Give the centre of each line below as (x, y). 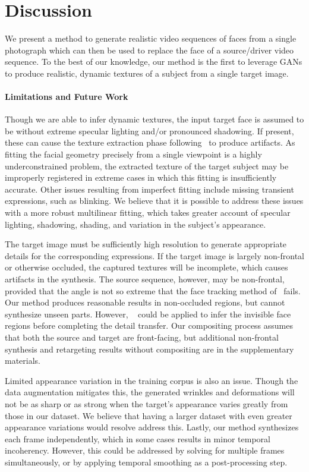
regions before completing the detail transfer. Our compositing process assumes (149, 325)
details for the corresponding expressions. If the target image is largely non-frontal (154, 255)
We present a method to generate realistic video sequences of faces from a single (151, 38)
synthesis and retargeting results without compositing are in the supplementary (149, 349)
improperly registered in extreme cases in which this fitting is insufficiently (141, 177)
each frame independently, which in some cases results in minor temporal (138, 438)
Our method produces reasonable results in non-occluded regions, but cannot (145, 302)
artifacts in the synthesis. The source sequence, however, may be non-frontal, (145, 279)
